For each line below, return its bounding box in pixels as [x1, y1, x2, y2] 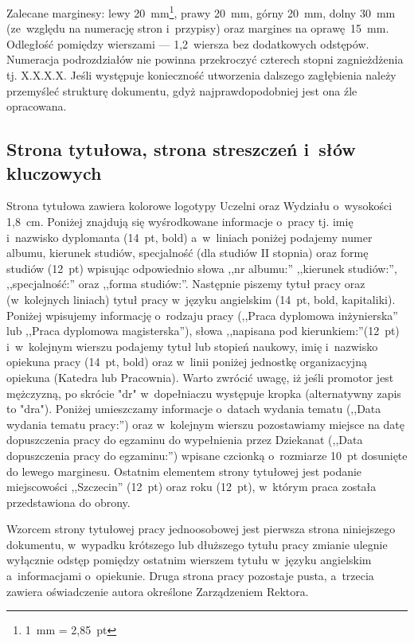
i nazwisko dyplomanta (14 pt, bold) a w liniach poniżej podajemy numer [6, 228, 373, 245]
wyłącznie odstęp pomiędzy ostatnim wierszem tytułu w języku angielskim [6, 551, 372, 568]
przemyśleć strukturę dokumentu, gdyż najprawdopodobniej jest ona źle [6, 82, 357, 99]
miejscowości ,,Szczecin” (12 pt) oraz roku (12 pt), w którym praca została [6, 478, 377, 495]
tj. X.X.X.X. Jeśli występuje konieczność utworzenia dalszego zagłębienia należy [6, 67, 396, 84]
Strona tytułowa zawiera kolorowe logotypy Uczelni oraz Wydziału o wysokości [6, 197, 393, 214]
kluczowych [6, 160, 102, 185]
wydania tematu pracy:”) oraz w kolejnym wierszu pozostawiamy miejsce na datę [6, 415, 405, 432]
